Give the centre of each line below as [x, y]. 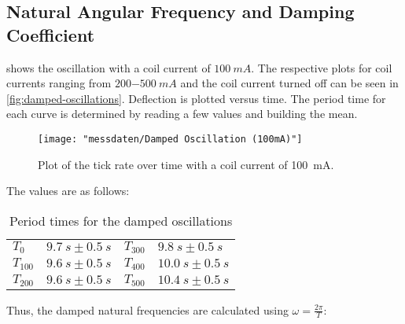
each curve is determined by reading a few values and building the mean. [182, 114]
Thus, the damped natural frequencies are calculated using [147, 309]
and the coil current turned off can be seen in [289, 83]
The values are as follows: [68, 191]
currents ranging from [59, 83]
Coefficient [51, 34]
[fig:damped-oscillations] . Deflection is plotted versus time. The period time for [196, 98]
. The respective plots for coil [322, 67]
